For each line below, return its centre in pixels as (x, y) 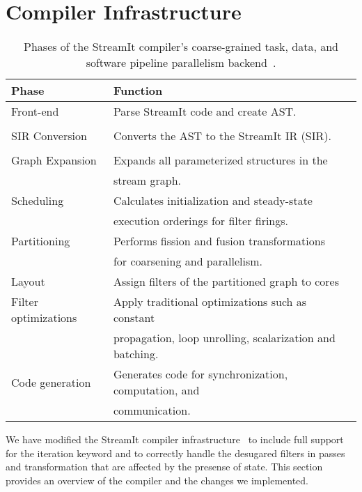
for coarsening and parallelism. (188, 261)
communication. (152, 410)
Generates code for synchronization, (200, 374)
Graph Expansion (54, 160)
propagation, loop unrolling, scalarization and (224, 338)
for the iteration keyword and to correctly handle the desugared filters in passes (175, 453)
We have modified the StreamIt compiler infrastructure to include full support (175, 439)
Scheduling (38, 201)
